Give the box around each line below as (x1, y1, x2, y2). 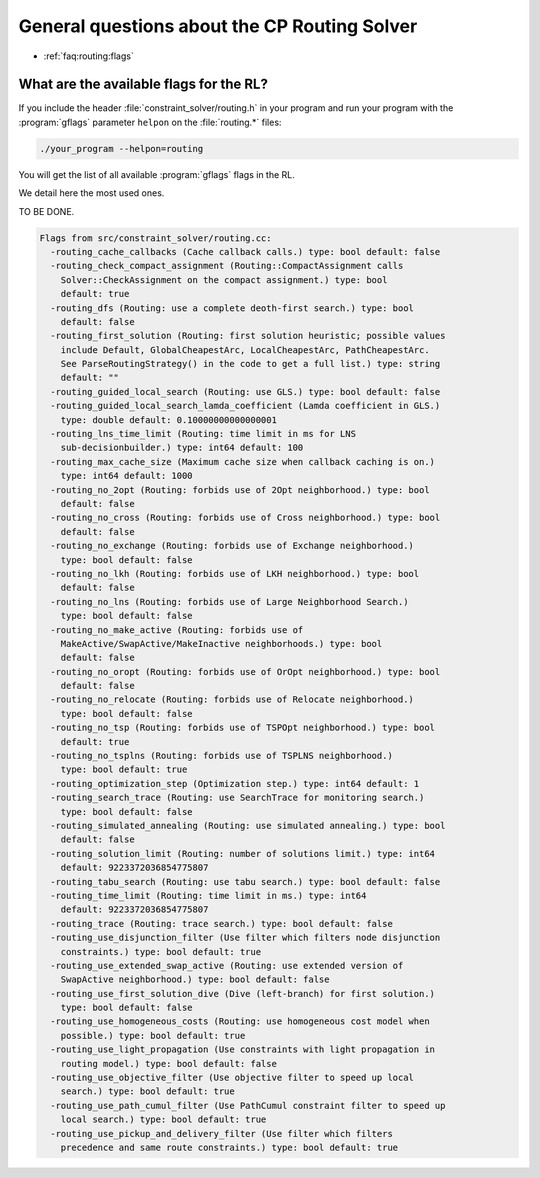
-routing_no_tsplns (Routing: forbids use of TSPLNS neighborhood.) (50, 750, 394, 762)
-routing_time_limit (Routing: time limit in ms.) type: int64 (50, 890, 367, 901)
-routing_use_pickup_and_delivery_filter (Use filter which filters (50, 1128, 394, 1139)
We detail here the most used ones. (18, 187, 165, 199)
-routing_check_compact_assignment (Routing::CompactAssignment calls (50, 260, 404, 272)
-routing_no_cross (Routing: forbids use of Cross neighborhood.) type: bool (50, 512, 441, 524)
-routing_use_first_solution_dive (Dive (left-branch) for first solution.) (50, 988, 435, 999)
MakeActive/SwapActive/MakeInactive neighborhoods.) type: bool (60, 638, 383, 649)
